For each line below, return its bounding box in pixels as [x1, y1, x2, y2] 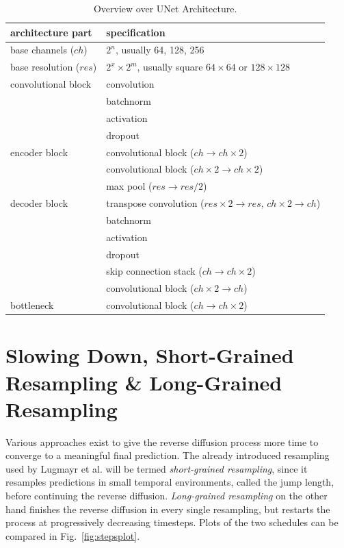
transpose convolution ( [106, 196, 204, 210]
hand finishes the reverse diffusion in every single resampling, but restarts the [5, 501, 330, 516]
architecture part [10, 25, 92, 39]
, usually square [137, 60, 203, 74]
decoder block [10, 196, 68, 210]
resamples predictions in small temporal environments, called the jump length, [5, 475, 334, 489]
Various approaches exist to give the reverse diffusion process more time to [5, 434, 319, 449]
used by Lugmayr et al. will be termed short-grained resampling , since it [5, 461, 308, 475]
